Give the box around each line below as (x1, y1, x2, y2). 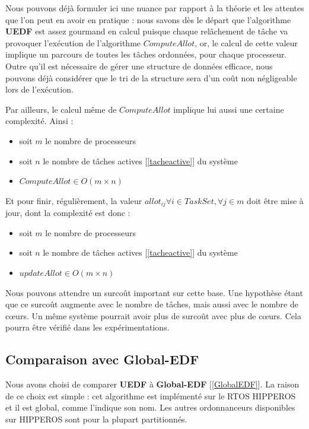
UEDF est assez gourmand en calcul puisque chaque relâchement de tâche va (5, 25, 288, 37)
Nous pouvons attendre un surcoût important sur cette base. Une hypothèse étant (5, 286, 303, 298)
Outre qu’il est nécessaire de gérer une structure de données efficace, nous (5, 59, 273, 72)
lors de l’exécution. (5, 83, 74, 96)
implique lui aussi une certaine (173, 103, 284, 115)
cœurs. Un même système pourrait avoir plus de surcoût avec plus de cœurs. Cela (5, 309, 301, 322)
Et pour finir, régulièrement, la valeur (5, 194, 142, 206)
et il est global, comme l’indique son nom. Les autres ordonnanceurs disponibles (5, 401, 295, 414)
